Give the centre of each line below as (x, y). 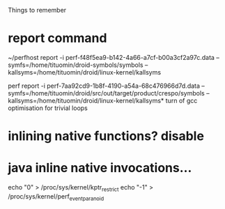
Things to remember (37, 10)
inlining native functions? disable (106, 136)
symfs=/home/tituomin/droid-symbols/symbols (76, 65)
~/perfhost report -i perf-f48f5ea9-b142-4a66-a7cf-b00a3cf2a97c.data (111, 57)
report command (57, 38)
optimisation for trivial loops (48, 108)
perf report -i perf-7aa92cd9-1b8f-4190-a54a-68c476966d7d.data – (106, 86)
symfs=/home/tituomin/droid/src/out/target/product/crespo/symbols (106, 93)
